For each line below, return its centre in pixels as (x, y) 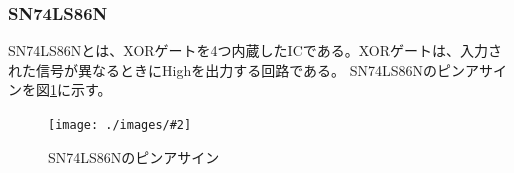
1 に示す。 (81, 89)
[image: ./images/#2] (120, 125)
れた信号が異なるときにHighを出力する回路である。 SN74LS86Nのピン (237, 69)
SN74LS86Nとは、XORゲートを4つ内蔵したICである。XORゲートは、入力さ (255, 50)
